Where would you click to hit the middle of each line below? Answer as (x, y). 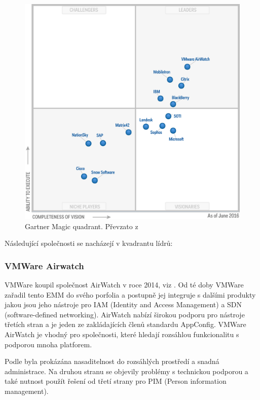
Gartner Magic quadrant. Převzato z (82, 226)
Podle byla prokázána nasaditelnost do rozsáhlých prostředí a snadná (112, 361)
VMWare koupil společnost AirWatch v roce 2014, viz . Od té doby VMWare (124, 284)
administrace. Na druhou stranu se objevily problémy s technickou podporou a (126, 371)
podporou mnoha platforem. (48, 344)
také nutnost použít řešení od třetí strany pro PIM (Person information (116, 381)
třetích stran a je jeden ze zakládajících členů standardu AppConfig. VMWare (125, 324)
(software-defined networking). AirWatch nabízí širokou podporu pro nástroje (125, 314)
